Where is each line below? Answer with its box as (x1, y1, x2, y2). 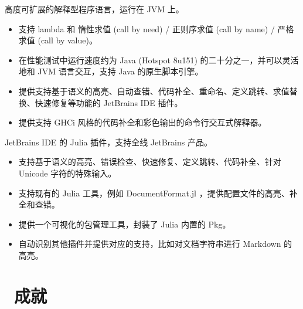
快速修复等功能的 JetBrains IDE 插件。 (35, 96, 183, 108)
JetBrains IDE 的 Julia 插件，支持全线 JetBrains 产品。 (5, 135, 212, 148)
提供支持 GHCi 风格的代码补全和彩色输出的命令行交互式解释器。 (18, 116, 267, 128)
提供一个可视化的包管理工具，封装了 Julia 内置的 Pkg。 (18, 218, 231, 230)
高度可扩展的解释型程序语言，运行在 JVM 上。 (5, 3, 184, 15)
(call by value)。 (38, 34, 97, 46)
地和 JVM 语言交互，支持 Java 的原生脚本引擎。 (18, 65, 203, 77)
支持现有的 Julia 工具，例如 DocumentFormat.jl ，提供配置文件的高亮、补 (18, 186, 298, 199)
